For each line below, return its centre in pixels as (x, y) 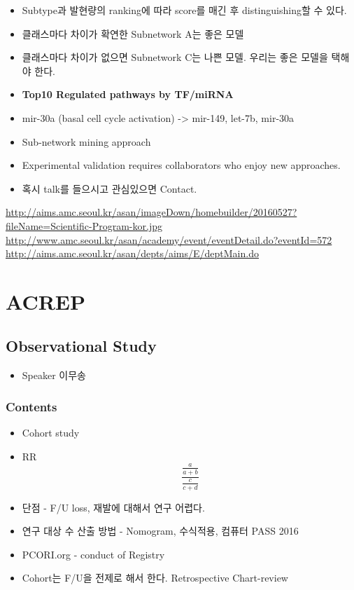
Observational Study (81, 346)
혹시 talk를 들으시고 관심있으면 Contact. (109, 188)
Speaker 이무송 (54, 375)
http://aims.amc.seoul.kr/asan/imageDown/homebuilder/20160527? (151, 212)
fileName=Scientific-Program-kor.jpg (84, 225)
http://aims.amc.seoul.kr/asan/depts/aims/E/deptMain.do (132, 253)
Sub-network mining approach (86, 141)
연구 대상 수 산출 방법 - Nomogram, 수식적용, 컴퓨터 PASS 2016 (160, 531)
